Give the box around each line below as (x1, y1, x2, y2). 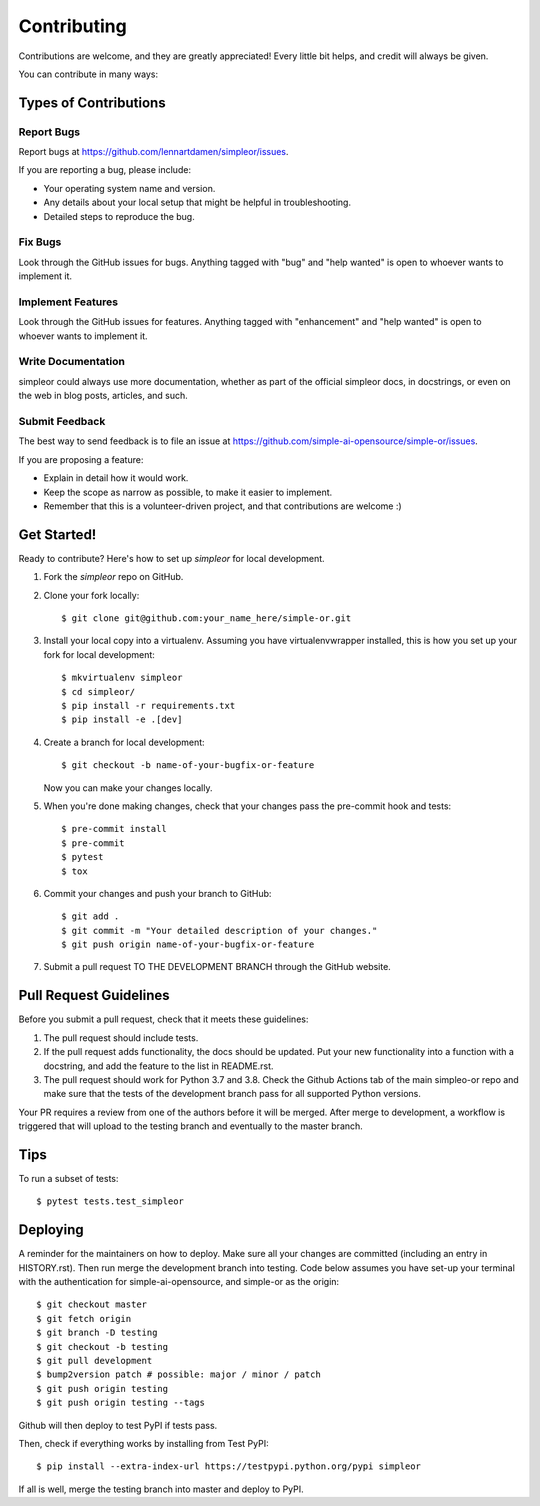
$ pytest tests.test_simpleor (36, 1196, 185, 1207)
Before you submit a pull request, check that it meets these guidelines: (18, 1013, 309, 1025)
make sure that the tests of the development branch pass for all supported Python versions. (43, 1088, 422, 1100)
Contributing (18, 15, 127, 37)
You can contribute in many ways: (18, 68, 159, 80)
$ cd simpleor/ (61, 686, 136, 697)
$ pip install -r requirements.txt (61, 700, 236, 711)
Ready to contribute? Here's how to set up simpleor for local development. (18, 552, 325, 564)
